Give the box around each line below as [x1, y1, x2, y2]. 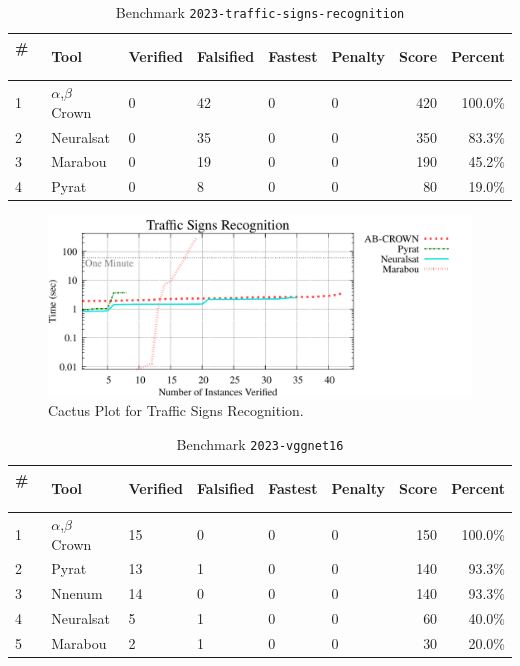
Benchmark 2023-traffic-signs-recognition [115, 2, 405, 22]
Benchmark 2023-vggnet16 [176, 433, 344, 454]
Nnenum [51, 583, 103, 604]
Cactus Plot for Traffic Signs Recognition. [48, 400, 304, 421]
